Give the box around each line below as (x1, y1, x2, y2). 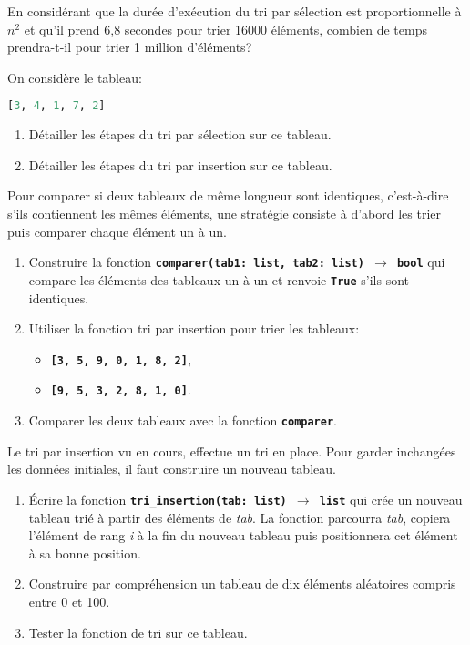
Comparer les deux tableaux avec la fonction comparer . (28, 411, 338, 430)
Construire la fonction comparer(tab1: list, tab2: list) (28, 252, 364, 271)
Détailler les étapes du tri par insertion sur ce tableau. (28, 155, 332, 174)
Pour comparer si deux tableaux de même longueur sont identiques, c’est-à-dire (7, 186, 449, 205)
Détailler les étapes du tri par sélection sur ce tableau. (28, 125, 332, 144)
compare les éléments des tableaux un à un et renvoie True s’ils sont (28, 270, 410, 289)
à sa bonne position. (28, 543, 141, 562)
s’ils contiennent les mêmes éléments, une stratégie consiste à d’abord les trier (7, 204, 441, 223)
